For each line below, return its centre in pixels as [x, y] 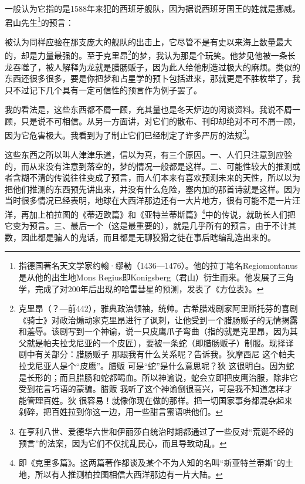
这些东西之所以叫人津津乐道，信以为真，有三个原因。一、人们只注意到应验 [148, 154]
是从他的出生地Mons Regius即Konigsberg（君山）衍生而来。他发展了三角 [156, 277]
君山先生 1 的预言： [39, 21]
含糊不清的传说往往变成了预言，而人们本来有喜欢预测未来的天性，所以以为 [156, 177]
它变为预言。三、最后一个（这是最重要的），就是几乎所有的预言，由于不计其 [150, 226]
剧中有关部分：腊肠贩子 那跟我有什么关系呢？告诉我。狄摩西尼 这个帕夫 [157, 354]
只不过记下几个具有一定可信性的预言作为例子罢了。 [103, 89]
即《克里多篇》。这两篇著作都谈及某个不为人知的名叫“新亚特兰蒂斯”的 [152, 463]
